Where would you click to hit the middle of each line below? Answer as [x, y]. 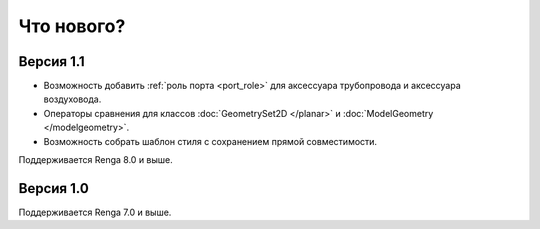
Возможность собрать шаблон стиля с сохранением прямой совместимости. [210, 141]
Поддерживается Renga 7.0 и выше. [95, 212]
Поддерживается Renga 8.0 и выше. [96, 160]
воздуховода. [72, 99]
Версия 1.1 [51, 61]
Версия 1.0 [53, 188]
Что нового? [72, 26]
